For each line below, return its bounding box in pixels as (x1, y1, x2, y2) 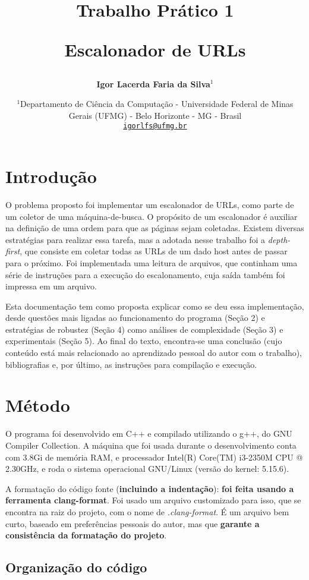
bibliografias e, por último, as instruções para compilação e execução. (5, 358, 257, 370)
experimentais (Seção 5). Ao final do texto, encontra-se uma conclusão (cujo (5, 335, 282, 347)
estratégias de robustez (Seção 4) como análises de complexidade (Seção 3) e (5, 323, 283, 335)
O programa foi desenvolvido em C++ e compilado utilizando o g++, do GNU (5, 427, 292, 440)
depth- (267, 233, 291, 245)
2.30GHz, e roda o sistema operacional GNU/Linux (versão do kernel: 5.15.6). (5, 462, 289, 475)
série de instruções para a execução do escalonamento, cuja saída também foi (5, 268, 285, 280)
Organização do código (5, 558, 147, 576)
